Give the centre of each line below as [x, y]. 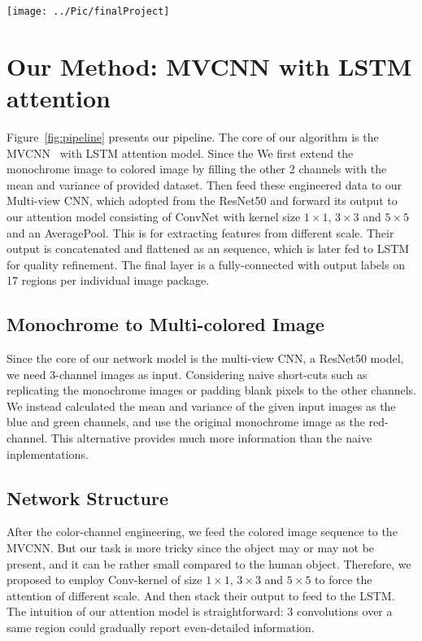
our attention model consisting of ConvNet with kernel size [154, 216]
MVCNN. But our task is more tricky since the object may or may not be [191, 548]
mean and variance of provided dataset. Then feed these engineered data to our [204, 184]
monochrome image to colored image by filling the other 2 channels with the [197, 169]
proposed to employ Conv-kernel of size [104, 580]
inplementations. [48, 453]
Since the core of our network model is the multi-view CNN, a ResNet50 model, [205, 358]
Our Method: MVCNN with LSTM [209, 65]
